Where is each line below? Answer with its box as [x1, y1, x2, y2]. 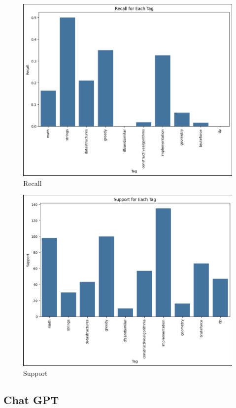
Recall [23, 178, 42, 188]
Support [23, 368, 48, 378]
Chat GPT [3, 392, 59, 407]
